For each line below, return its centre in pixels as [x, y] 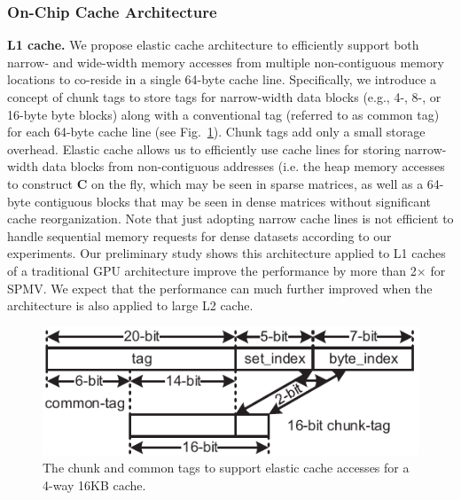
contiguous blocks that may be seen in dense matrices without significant [233, 201]
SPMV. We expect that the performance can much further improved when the [220, 288]
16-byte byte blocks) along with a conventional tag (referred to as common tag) [223, 114]
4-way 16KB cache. [94, 485]
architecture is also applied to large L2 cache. [130, 305]
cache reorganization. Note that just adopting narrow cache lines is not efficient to [230, 219]
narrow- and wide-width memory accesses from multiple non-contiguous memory [226, 62]
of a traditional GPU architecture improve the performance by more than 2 [212, 270]
